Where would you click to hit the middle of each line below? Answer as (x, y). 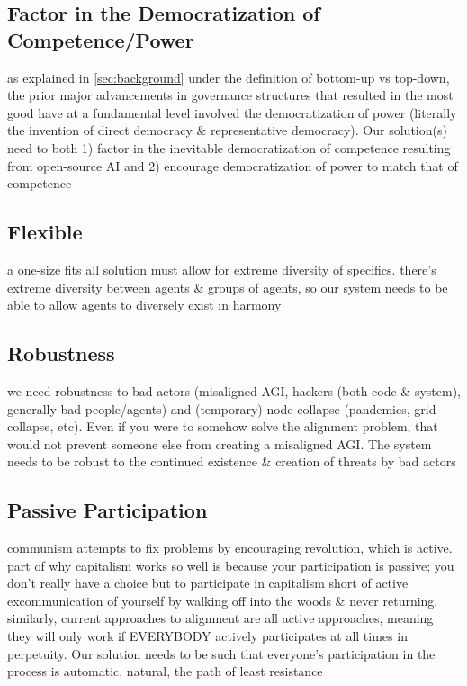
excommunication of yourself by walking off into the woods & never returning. (223, 600)
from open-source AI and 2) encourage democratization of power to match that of (233, 165)
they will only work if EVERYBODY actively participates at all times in (207, 636)
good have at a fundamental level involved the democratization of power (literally (232, 112)
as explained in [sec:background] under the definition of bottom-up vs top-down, (229, 77)
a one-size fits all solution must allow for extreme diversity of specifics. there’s (222, 269)
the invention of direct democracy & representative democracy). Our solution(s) (227, 130)
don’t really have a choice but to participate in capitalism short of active (208, 583)
